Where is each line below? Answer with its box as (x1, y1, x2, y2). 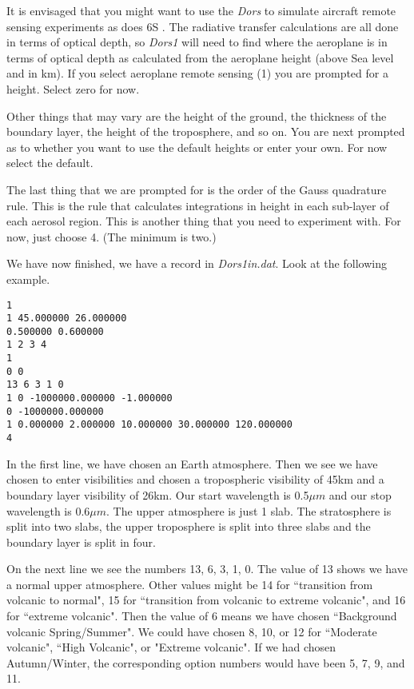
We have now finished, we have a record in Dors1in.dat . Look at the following (6, 255, 387, 272)
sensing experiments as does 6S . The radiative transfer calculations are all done (6, 18, 399, 34)
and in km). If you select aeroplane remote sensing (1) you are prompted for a (6, 65, 388, 82)
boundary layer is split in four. (6, 533, 156, 550)
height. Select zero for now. (6, 80, 140, 97)
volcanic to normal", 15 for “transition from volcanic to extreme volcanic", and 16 (6, 591, 406, 608)
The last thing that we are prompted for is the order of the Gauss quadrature (6, 181, 387, 197)
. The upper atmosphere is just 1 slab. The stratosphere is (106, 502, 392, 519)
